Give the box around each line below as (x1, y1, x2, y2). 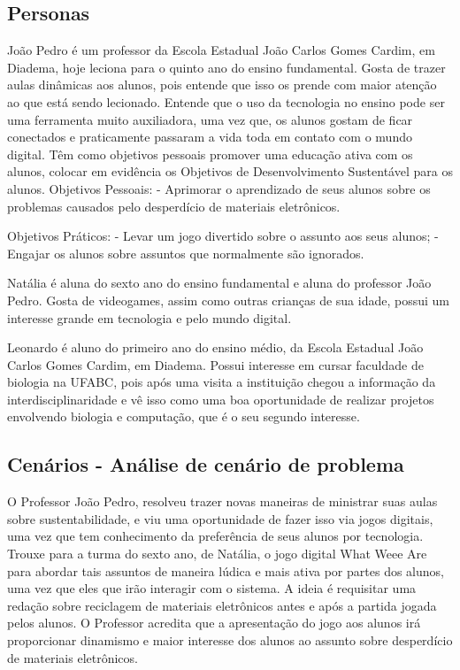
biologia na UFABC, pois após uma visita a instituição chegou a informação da (7, 373, 436, 391)
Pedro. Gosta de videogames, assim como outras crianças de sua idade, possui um (7, 290, 449, 309)
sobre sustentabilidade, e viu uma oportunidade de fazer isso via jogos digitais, (7, 509, 433, 528)
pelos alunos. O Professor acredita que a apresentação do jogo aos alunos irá (7, 613, 421, 632)
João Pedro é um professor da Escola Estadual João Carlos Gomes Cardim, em (7, 41, 435, 59)
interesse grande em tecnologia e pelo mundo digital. (7, 308, 292, 327)
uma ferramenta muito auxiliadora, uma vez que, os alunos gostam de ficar (7, 110, 413, 128)
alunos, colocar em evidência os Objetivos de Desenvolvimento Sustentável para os (7, 162, 453, 181)
